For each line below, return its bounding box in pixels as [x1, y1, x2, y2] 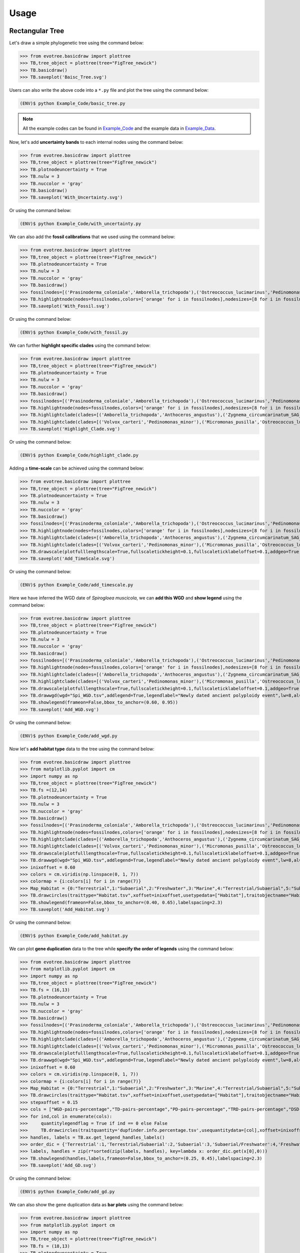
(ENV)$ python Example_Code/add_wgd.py [19, 733, 117, 739]
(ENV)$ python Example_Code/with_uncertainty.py [19, 221, 141, 227]
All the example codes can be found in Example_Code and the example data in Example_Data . [22, 125, 216, 131]
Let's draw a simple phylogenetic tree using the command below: [9, 40, 144, 46]
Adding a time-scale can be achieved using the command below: [9, 465, 144, 471]
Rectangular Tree [9, 27, 64, 35]
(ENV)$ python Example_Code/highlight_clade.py [19, 453, 138, 458]
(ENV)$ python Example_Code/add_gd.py [19, 1189, 115, 1195]
